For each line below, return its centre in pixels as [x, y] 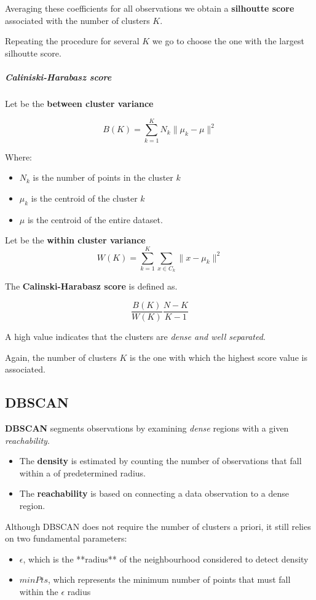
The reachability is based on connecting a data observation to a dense [154, 493]
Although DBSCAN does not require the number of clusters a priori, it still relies [158, 526]
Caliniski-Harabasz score [58, 77]
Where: [18, 156]
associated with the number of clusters [77, 20]
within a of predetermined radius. [82, 472]
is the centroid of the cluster [84, 198]
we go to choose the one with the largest [228, 41]
